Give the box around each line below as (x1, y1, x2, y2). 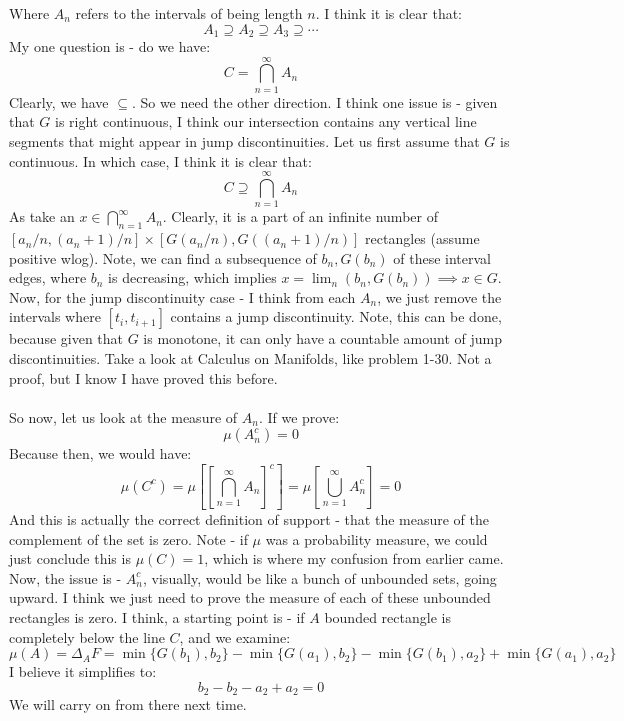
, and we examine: (179, 626, 291, 647)
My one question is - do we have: (9, 36, 211, 57)
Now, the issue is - (9, 567, 122, 588)
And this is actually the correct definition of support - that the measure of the (9, 509, 489, 529)
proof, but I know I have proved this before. (9, 367, 278, 388)
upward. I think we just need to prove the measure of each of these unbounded (9, 587, 491, 608)
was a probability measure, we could (265, 528, 488, 549)
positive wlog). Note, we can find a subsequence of (9, 247, 317, 268)
